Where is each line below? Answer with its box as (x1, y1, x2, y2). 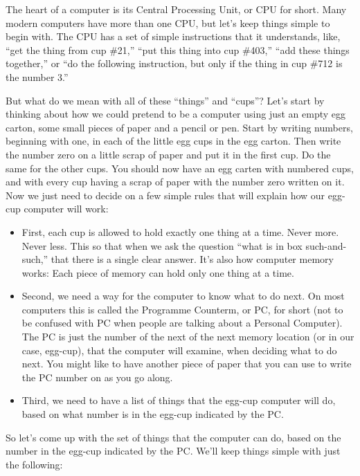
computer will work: (24, 201, 109, 216)
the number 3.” (6, 69, 69, 84)
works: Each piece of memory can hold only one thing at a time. (21, 265, 294, 280)
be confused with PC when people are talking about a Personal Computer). (21, 315, 343, 330)
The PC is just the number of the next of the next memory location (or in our (21, 329, 354, 344)
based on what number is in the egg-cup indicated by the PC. (21, 407, 284, 421)
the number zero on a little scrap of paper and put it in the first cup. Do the (6, 147, 331, 161)
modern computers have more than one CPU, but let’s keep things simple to (6, 15, 330, 30)
